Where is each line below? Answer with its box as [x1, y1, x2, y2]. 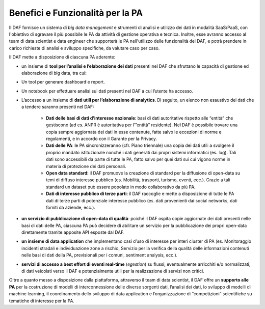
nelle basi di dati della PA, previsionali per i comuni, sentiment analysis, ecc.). [21, 252, 178, 258]
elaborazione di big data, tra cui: [21, 70, 87, 76]
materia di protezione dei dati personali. [46, 163, 126, 169]
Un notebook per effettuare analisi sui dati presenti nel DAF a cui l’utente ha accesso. [21, 88, 193, 94]
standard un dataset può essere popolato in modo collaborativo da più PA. [46, 184, 196, 190]
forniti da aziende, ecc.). [46, 204, 96, 210]
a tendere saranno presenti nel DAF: [21, 104, 94, 110]
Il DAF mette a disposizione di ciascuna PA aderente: [9, 54, 116, 60]
